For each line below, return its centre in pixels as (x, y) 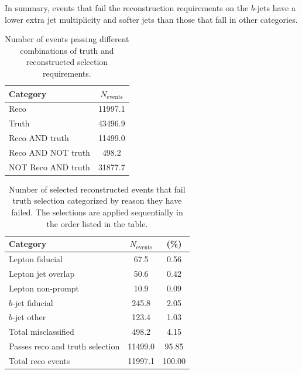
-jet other (29, 317)
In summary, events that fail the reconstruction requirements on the (127, 8)
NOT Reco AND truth (49, 167)
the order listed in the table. (97, 223)
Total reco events (40, 361)
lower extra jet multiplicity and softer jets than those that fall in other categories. (151, 19)
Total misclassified (42, 332)
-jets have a (275, 8)
